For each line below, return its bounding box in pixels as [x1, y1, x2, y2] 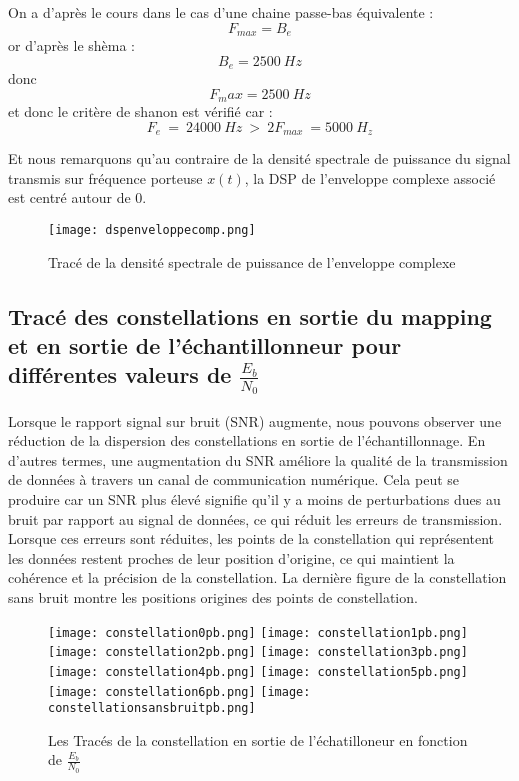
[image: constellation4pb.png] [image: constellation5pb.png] [48, 664, 468, 679]
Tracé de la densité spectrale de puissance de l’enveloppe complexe [48, 251, 456, 272]
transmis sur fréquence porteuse [8, 167, 203, 188]
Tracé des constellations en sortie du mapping [8, 300, 492, 331]
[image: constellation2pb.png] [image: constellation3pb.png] [48, 645, 468, 660]
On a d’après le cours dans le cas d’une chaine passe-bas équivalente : [8, 2, 434, 22]
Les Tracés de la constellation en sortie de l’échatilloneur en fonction [48, 729, 468, 750]
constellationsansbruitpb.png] [48, 701, 256, 716]
